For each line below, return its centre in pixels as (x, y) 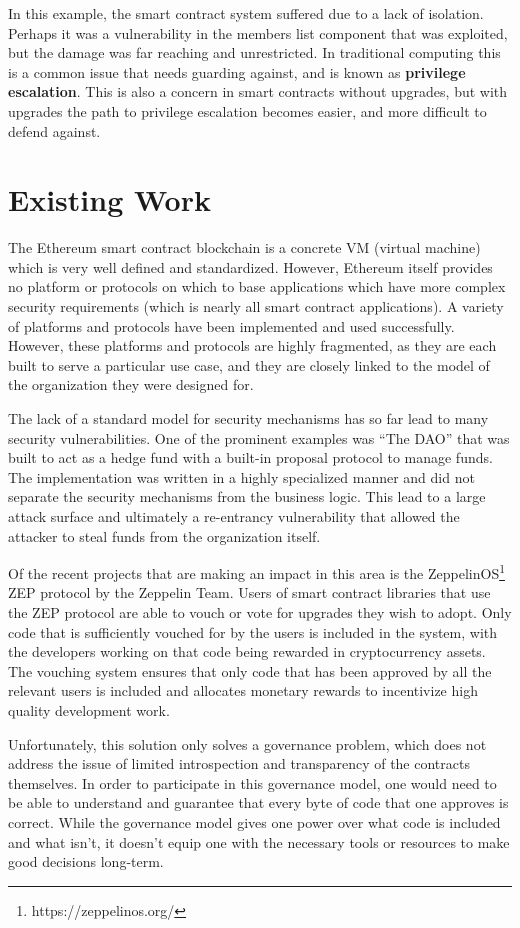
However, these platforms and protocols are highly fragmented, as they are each (252, 345)
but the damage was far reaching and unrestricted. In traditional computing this (254, 52)
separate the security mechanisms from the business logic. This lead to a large (247, 496)
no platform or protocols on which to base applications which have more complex (257, 286)
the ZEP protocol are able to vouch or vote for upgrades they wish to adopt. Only (260, 612)
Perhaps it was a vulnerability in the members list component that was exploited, (258, 32)
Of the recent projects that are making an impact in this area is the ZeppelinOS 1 (257, 571)
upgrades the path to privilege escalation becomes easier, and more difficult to (247, 110)
